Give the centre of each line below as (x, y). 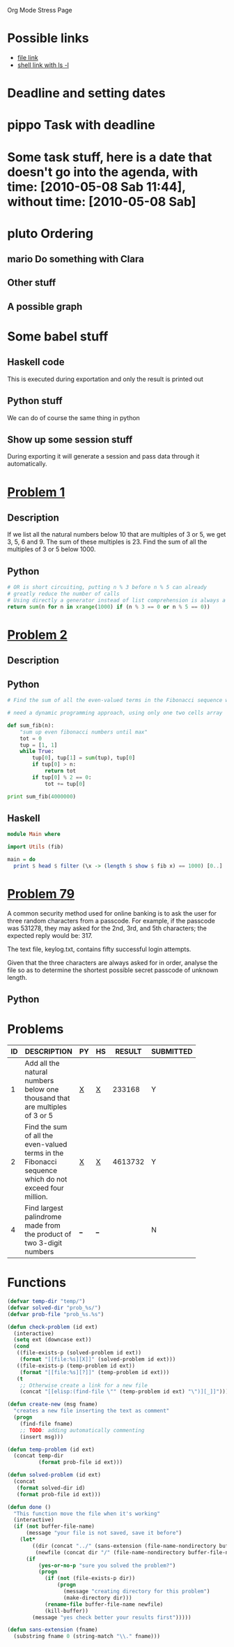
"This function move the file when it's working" (87, 1514)
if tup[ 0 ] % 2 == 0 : (62, 777)
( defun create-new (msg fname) (53, 1404)
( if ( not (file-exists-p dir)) (90, 1579)
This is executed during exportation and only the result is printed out (106, 379)
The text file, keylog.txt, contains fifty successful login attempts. (99, 949)
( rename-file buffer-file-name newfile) (104, 1604)
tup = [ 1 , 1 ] (39, 745)
